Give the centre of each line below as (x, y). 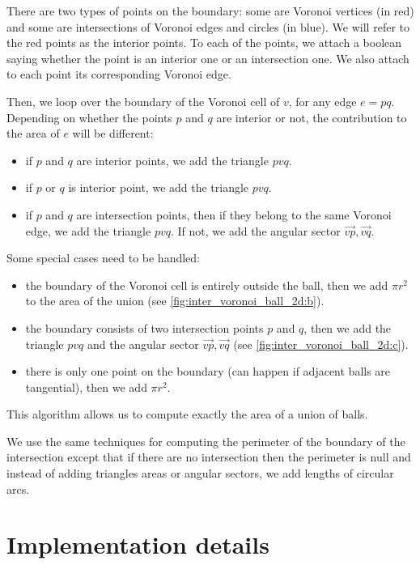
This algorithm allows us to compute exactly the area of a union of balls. (187, 414)
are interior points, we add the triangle (172, 160)
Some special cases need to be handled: (103, 258)
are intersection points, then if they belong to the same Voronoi (234, 214)
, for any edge (322, 101)
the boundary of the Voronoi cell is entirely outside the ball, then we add (207, 285)
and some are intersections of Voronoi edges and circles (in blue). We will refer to (208, 26)
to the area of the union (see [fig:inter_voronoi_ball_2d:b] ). (175, 301)
